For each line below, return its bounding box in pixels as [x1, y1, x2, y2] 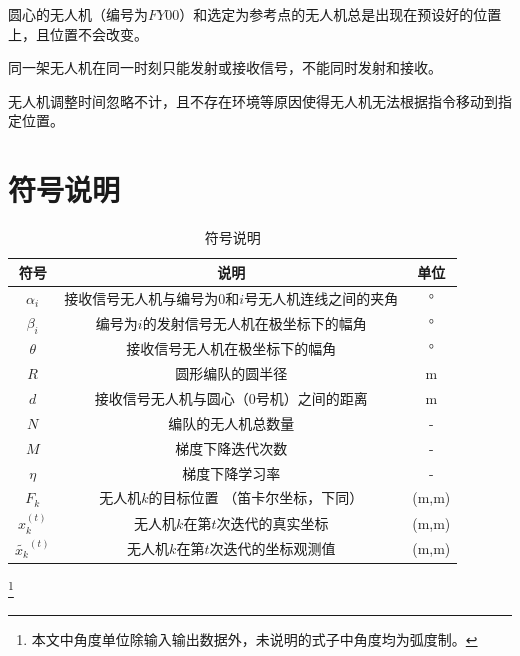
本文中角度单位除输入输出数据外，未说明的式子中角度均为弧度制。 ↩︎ [31, 628, 478, 649]
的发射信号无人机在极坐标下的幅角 [142, 312, 367, 333]
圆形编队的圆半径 [175, 363, 288, 384]
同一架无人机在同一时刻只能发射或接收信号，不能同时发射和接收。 [8, 57, 442, 78]
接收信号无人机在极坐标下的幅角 [126, 338, 337, 359]
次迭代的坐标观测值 [209, 538, 336, 559]
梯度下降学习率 [182, 462, 281, 483]
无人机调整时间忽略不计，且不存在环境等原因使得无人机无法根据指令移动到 [8, 90, 498, 111]
